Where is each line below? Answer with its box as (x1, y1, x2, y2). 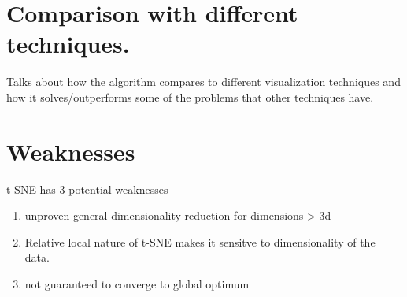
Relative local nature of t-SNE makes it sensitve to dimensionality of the (24, 233, 376, 250)
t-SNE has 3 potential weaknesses (6, 180, 168, 197)
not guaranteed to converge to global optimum (24, 276, 250, 291)
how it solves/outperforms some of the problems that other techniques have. (6, 88, 374, 105)
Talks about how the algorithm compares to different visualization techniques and (6, 73, 401, 90)
